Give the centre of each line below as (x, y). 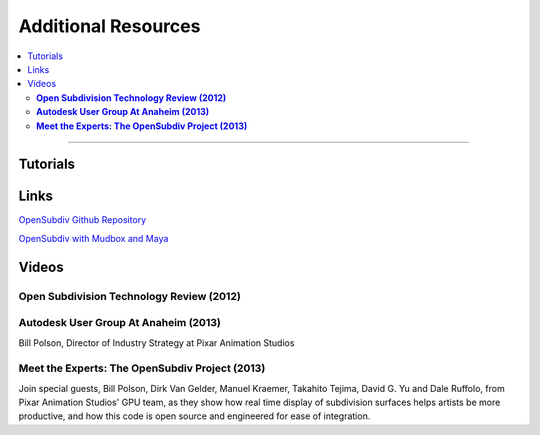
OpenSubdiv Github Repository (82, 220)
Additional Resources (109, 26)
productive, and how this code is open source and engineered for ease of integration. (194, 416)
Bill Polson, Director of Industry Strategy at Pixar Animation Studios (156, 342)
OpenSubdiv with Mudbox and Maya (93, 238)
